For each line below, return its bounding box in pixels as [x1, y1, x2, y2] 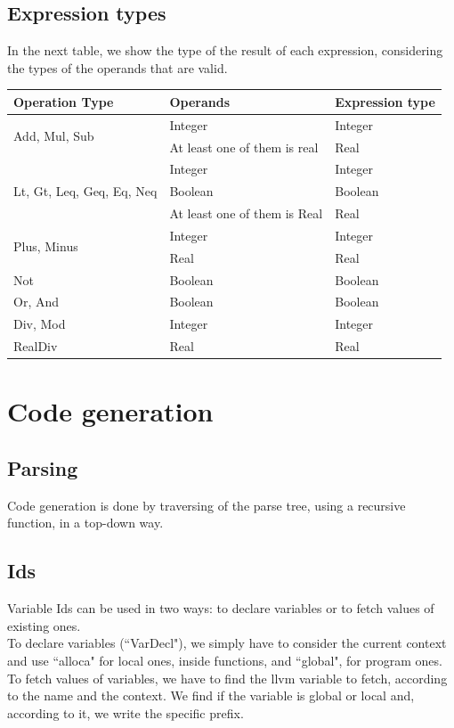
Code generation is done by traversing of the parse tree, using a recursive [7, 495, 406, 514]
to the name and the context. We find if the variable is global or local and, [7, 686, 415, 705]
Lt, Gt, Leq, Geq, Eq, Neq [13, 182, 158, 200]
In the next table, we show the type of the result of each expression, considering [7, 41, 443, 60]
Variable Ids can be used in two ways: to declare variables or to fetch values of [7, 599, 434, 618]
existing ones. [7, 616, 81, 634]
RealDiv [13, 337, 58, 356]
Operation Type [13, 92, 114, 110]
